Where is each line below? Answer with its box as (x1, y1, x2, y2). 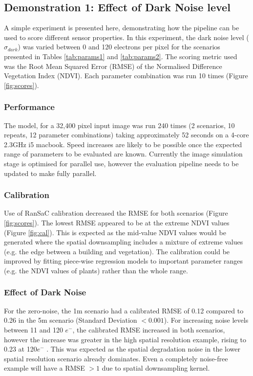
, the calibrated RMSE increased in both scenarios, (72, 324, 225, 334)
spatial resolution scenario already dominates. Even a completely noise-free (4, 353, 228, 363)
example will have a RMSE (4, 363, 85, 373)
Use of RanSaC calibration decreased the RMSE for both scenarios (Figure (4, 208, 228, 218)
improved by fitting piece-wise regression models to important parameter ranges (4, 256, 243, 266)
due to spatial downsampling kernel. (102, 363, 210, 373)
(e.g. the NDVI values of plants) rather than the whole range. (4, 265, 188, 275)
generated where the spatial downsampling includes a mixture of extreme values (4, 237, 243, 247)
